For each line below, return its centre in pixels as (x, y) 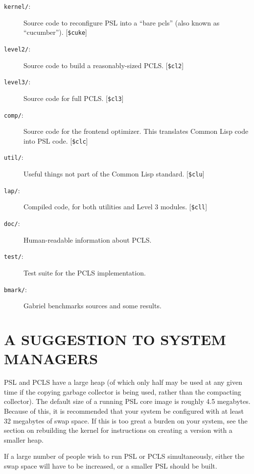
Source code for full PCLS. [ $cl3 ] (74, 98)
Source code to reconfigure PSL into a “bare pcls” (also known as (122, 22)
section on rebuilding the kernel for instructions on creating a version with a (118, 430)
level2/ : (17, 48)
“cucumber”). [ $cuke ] (55, 32)
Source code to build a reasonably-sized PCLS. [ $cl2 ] (104, 65)
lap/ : (12, 190)
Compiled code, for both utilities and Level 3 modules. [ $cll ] (115, 207)
